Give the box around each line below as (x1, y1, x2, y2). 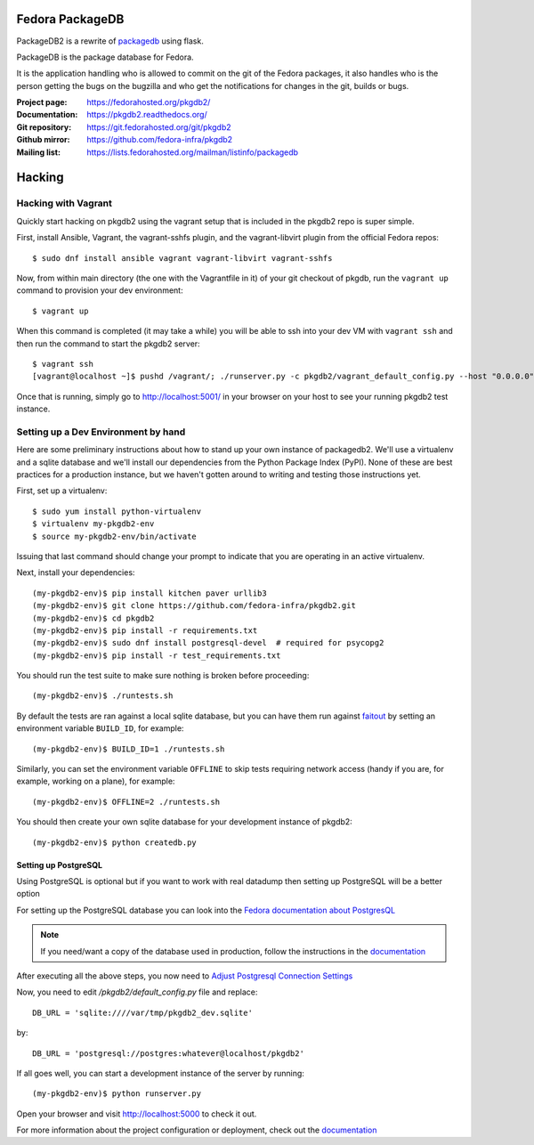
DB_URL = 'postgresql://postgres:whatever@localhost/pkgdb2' (32, 1048, 304, 1059)
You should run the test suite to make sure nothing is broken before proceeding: (16, 670, 310, 681)
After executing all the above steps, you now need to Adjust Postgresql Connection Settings (16, 970, 353, 981)
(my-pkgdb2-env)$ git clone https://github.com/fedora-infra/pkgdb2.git (32, 601, 356, 611)
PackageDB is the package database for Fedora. (16, 52, 195, 62)
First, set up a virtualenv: (16, 485, 108, 496)
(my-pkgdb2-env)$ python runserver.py (32, 1089, 202, 1099)
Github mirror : (16, 134, 70, 145)
